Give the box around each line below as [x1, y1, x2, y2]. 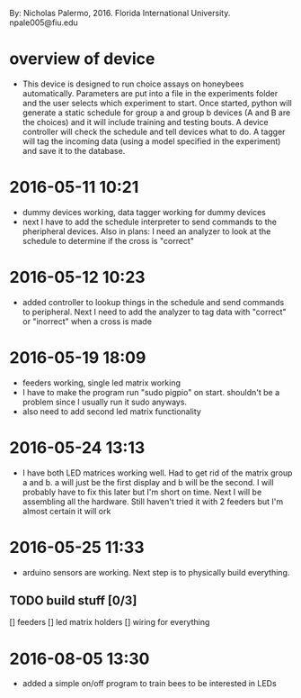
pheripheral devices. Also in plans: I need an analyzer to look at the [22, 225, 271, 237]
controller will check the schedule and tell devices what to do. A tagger [22, 126, 286, 137]
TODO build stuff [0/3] [9, 594, 137, 609]
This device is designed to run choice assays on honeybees [22, 78, 244, 89]
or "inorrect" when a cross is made [22, 315, 153, 327]
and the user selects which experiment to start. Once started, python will [22, 97, 292, 108]
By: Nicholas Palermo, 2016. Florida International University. [9, 8, 231, 18]
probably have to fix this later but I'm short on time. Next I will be [22, 486, 262, 497]
